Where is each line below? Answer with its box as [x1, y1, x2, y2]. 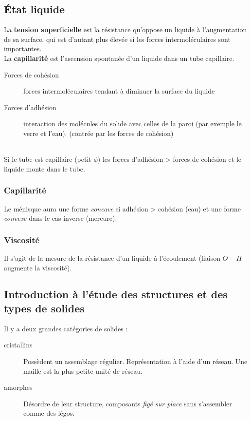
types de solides [4, 300, 85, 315]
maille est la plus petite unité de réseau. [23, 365, 143, 376]
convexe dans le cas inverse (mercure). [4, 213, 117, 223]
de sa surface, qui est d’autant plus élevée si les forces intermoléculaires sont [4, 34, 231, 44]
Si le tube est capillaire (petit [4, 154, 91, 164]
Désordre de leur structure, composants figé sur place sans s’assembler [23, 398, 232, 408]
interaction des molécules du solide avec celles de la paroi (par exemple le [23, 118, 242, 129]
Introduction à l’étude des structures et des [4, 286, 228, 301]
